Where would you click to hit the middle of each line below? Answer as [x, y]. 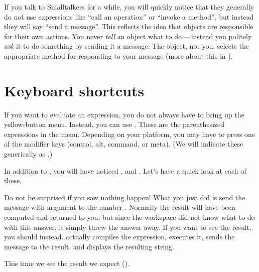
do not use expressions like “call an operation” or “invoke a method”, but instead [129, 16]
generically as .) [28, 154]
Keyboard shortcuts [74, 90]
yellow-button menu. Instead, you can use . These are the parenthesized [114, 124]
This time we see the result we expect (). [67, 263]
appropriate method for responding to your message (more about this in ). [118, 55]
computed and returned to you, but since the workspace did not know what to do [129, 217]
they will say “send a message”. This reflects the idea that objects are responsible [129, 26]
